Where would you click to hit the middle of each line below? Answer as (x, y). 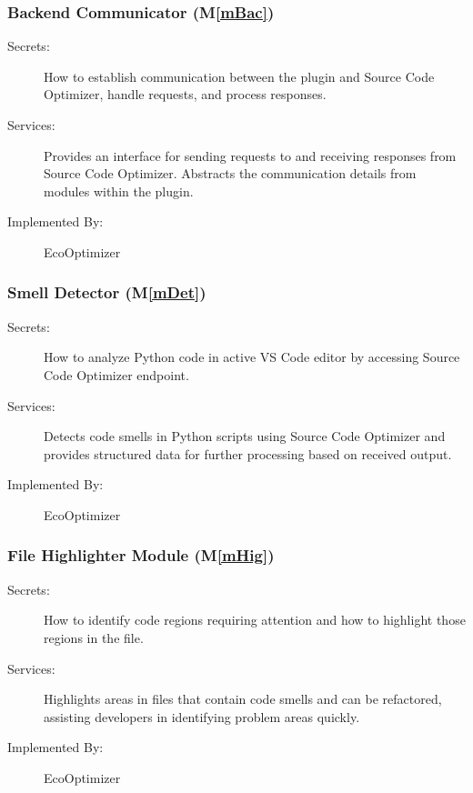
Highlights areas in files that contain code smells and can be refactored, (243, 699)
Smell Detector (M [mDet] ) (107, 292)
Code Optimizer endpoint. (116, 374)
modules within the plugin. (119, 191)
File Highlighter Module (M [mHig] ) (141, 555)
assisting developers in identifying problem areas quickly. (202, 716)
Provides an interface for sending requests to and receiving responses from (250, 155)
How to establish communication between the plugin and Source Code (239, 76)
